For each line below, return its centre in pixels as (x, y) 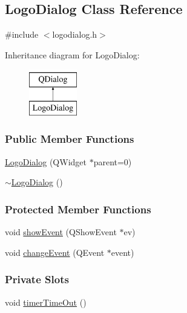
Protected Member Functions (78, 209)
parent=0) (113, 161)
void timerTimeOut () (46, 302)
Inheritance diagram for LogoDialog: (72, 54)
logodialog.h (75, 34)
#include (22, 34)
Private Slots (37, 279)
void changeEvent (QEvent (55, 252)
